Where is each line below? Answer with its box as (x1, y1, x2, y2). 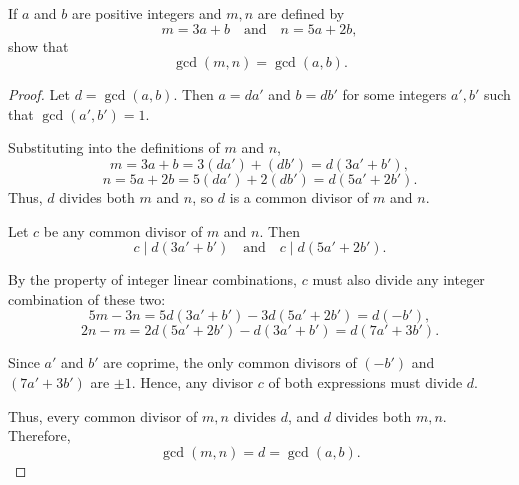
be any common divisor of (43, 220, 203, 241)
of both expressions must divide (268, 371, 463, 392)
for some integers (342, 84, 447, 105)
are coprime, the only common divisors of (103, 352, 357, 373)
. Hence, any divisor (131, 371, 254, 392)
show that (8, 35, 69, 56)
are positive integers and (71, 3, 222, 23)
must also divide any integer (312, 269, 485, 290)
